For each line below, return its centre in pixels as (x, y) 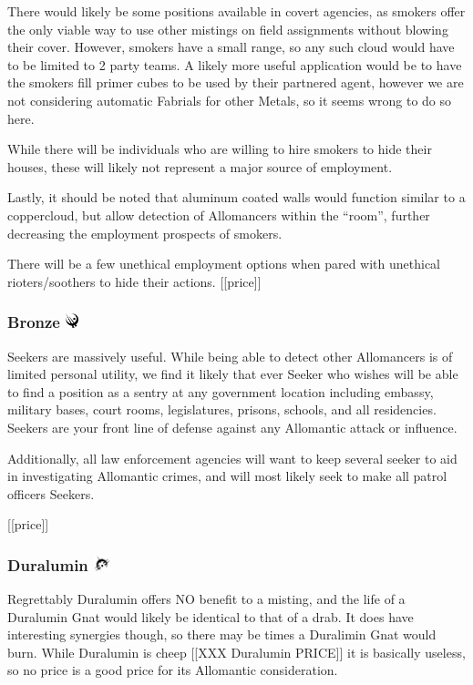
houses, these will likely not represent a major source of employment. (200, 166)
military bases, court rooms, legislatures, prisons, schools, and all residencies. (222, 409)
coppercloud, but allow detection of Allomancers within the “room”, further (219, 215)
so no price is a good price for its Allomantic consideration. (173, 670)
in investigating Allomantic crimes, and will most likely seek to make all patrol (227, 476)
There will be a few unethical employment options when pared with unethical (224, 264)
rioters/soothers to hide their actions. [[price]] (134, 281)
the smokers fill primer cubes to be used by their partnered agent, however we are (236, 82)
